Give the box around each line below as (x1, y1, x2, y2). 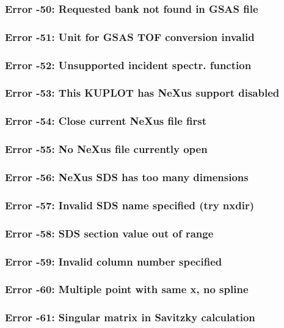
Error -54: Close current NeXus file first (5, 113, 207, 129)
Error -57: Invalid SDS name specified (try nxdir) (5, 197, 254, 212)
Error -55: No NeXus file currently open (5, 141, 208, 157)
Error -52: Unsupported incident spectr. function (5, 57, 252, 72)
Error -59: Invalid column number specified (5, 253, 222, 269)
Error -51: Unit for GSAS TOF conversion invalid (5, 29, 255, 44)
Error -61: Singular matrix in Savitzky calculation (5, 310, 255, 325)
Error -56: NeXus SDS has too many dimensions (5, 169, 249, 184)
